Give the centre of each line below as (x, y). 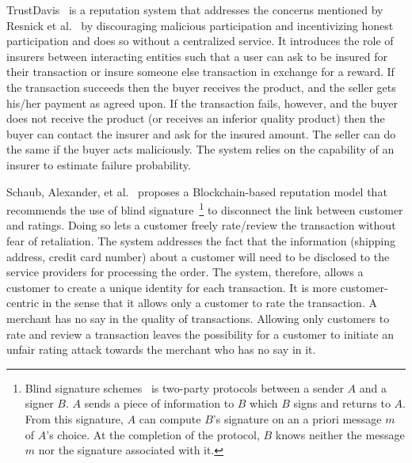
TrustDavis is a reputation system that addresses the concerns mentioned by (195, 9)
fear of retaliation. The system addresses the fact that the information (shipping (201, 240)
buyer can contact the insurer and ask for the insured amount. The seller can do (201, 133)
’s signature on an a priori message (297, 418)
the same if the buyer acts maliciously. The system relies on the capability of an (200, 149)
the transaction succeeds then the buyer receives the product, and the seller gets (201, 87)
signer (39, 403)
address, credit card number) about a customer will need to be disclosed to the (198, 256)
